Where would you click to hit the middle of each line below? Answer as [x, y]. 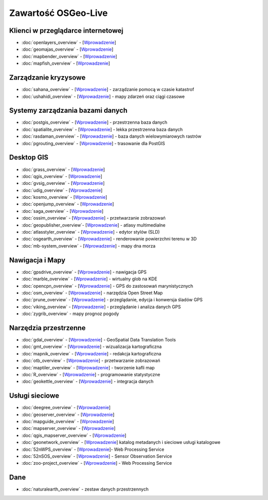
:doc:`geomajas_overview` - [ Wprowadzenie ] [67, 49]
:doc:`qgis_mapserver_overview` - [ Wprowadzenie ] [74, 435]
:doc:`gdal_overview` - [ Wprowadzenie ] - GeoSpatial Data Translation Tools [99, 339]
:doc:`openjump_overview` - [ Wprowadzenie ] [68, 204]
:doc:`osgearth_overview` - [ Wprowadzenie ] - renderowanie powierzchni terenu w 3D [109, 239]
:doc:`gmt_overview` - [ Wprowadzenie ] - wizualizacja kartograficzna [92, 347]
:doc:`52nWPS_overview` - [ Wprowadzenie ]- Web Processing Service [93, 449]
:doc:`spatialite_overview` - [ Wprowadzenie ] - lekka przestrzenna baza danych [102, 129]
